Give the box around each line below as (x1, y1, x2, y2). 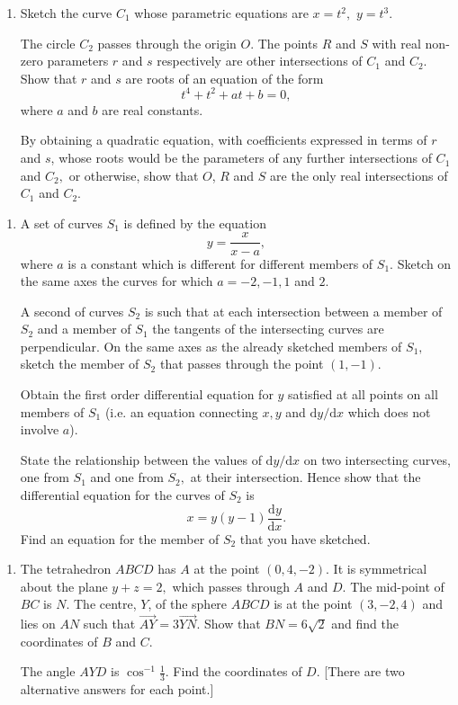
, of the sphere (148, 594, 228, 613)
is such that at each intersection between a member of (144, 301, 443, 320)
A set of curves (20, 213, 103, 232)
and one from (90, 468, 164, 486)
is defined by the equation (123, 213, 266, 232)
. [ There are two (316, 662, 405, 681)
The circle (20, 33, 76, 52)
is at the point (274, 594, 353, 613)
